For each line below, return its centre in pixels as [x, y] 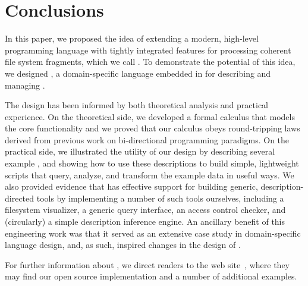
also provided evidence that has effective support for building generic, [131, 186]
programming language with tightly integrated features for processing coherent [148, 50]
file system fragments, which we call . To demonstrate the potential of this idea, [150, 62]
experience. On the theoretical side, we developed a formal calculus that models [150, 116]
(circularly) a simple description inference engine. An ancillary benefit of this [145, 221]
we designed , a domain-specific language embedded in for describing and [138, 73]
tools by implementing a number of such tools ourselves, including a [160, 198]
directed [20, 198]
